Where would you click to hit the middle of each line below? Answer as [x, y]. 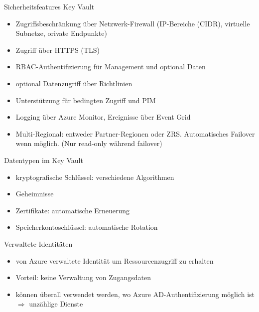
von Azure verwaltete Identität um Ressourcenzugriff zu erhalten [115, 260]
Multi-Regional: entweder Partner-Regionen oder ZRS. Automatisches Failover [135, 133]
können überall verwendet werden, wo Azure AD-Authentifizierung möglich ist [135, 294]
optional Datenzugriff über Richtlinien [74, 83]
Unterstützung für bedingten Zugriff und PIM [86, 100]
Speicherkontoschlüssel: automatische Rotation [87, 227]
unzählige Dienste [56, 304]
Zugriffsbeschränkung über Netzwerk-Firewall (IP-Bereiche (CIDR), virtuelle [133, 23]
